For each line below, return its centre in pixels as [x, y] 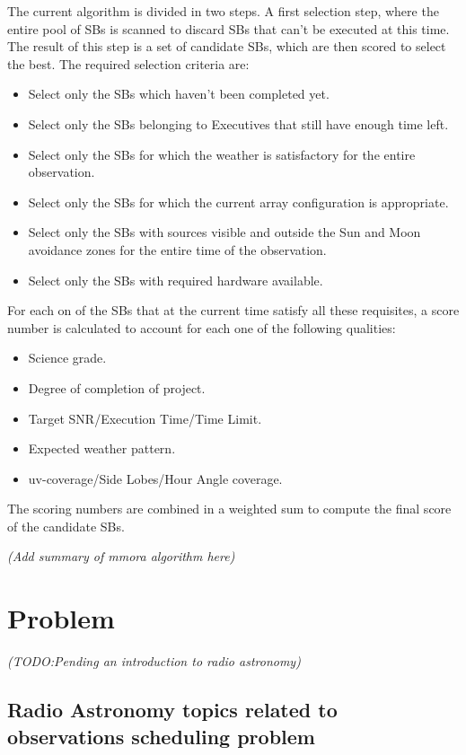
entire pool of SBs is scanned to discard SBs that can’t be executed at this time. [229, 28]
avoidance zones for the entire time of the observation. [177, 249]
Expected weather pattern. [102, 448]
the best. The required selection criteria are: [128, 63]
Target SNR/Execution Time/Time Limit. [145, 418]
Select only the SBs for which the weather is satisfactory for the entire [222, 154]
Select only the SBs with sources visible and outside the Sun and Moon [224, 232]
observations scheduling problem [161, 736]
